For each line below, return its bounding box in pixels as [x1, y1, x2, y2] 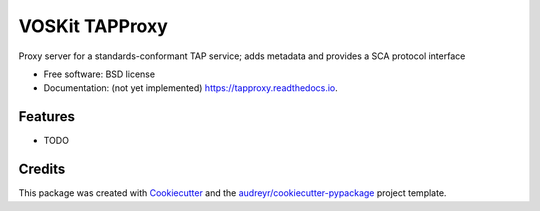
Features [18, 108, 75, 125]
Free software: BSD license [43, 68, 155, 80]
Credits [18, 161, 66, 178]
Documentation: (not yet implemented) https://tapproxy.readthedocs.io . [43, 82, 339, 94]
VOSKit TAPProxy [18, 15, 169, 37]
